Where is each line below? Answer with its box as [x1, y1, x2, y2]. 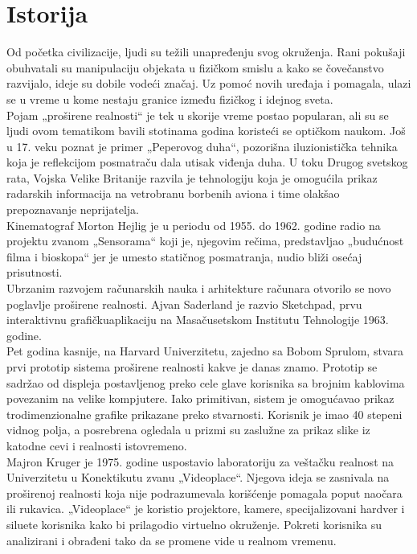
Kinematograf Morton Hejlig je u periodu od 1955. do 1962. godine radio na [6, 216, 381, 233]
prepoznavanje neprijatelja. [6, 201, 140, 218]
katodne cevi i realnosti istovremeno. [6, 437, 187, 453]
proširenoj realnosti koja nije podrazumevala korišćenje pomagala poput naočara [6, 484, 403, 501]
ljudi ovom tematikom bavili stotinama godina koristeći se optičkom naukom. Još [6, 122, 406, 139]
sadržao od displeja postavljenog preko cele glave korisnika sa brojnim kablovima [6, 374, 405, 391]
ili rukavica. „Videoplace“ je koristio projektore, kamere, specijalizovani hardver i [6, 500, 405, 517]
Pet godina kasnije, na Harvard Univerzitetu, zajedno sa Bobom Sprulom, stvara [6, 343, 403, 359]
